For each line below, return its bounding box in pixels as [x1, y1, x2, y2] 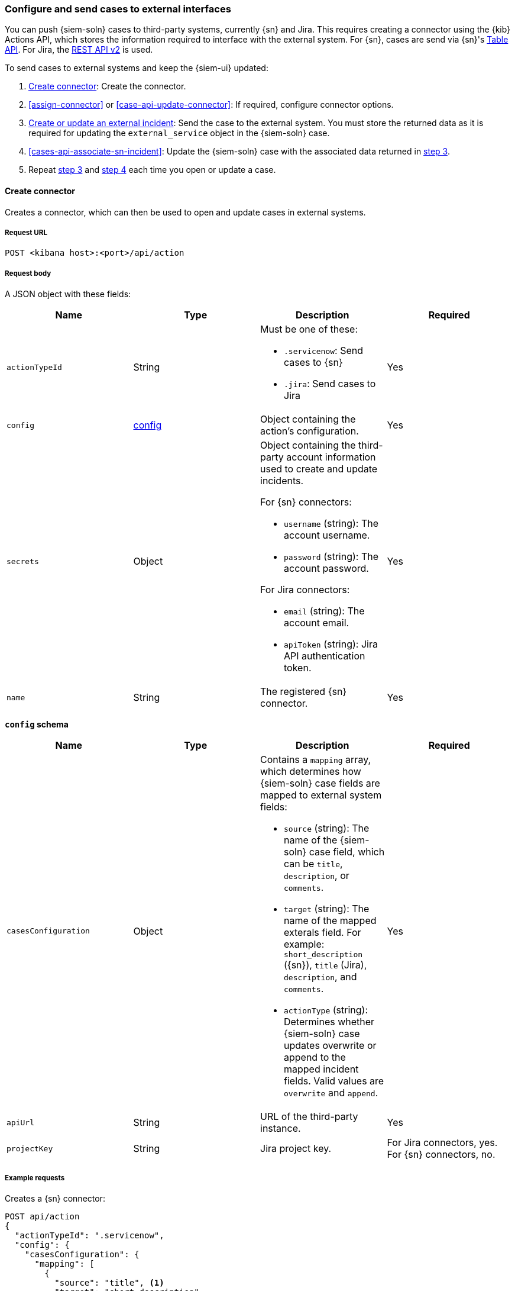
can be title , [284, 858, 343, 870]
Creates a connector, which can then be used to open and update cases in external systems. [5, 207, 366, 217]
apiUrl [7, 1118, 34, 1127]
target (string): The [284, 903, 370, 915]
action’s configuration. [260, 425, 359, 437]
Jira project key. [260, 1142, 332, 1155]
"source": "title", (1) [54, 1277, 164, 1287]
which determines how [260, 765, 361, 778]
